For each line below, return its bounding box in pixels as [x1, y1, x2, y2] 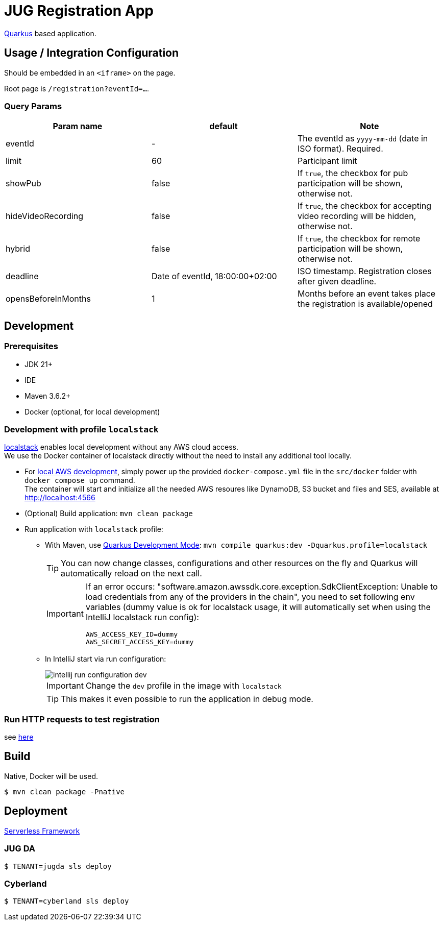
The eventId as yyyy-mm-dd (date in [297, 133, 428, 144]
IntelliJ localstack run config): [85, 612, 199, 623]
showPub [6, 178, 41, 189]
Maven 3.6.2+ [24, 391, 71, 400]
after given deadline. [297, 276, 377, 287]
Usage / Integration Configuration [4, 46, 179, 60]
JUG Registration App [4, 2, 154, 19]
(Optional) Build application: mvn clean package [24, 509, 193, 518]
